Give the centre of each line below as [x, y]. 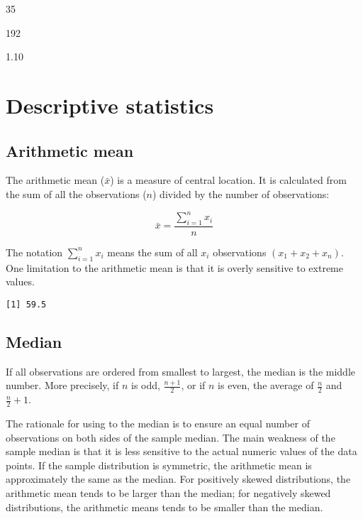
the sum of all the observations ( [76, 193]
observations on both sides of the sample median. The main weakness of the [171, 437]
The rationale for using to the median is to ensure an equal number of [158, 423]
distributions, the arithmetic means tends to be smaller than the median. [164, 507]
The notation [34, 252]
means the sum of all [152, 252]
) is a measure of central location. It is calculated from [228, 180]
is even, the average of [266, 385]
